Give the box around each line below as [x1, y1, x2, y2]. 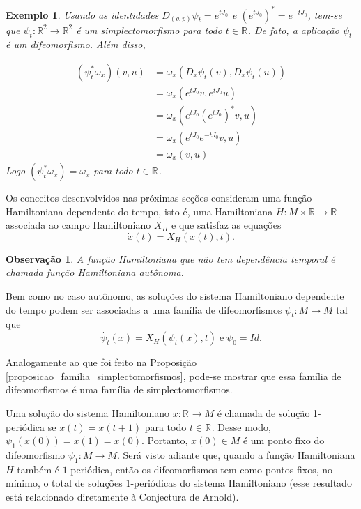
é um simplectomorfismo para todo [76, 22, 222, 37]
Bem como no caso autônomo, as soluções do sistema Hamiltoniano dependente [6, 289, 344, 303]
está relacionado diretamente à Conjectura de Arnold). [6, 489, 239, 503]
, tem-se [307, 7, 342, 22]
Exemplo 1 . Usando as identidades [6, 7, 159, 22]
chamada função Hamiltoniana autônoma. [6, 265, 184, 280]
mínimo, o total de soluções [6, 476, 123, 490]
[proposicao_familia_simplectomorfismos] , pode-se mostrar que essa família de [6, 368, 341, 383]
